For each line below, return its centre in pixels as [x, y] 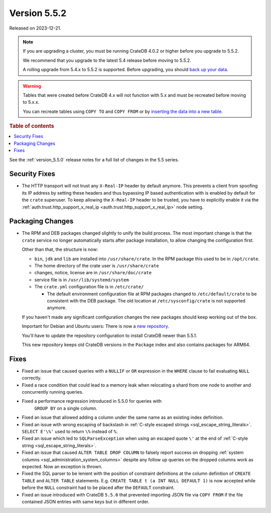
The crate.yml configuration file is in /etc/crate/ [89, 287]
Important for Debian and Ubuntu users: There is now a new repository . [95, 326]
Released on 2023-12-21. [35, 28]
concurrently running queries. [53, 392]
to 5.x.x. [31, 102]
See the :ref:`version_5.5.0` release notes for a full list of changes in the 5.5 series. [94, 159]
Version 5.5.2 [38, 13]
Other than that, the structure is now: [60, 249]
